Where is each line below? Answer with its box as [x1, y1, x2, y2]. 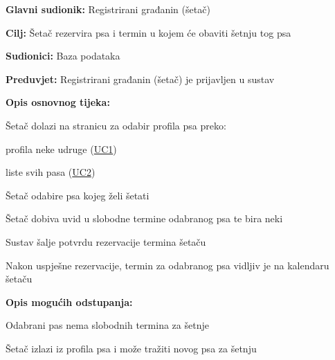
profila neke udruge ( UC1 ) [6, 141, 117, 156]
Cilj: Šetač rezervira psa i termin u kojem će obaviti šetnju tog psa [6, 25, 291, 39]
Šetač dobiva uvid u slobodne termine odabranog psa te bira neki [6, 211, 283, 226]
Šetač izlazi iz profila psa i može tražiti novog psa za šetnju [6, 341, 257, 355]
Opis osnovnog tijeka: [6, 95, 110, 109]
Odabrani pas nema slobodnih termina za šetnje [6, 318, 209, 332]
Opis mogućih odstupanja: [6, 294, 133, 309]
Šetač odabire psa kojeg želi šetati [6, 188, 150, 202]
